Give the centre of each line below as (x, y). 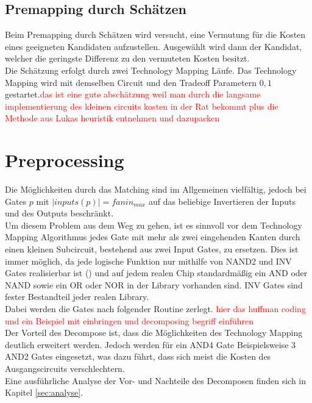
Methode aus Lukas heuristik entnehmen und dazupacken (112, 118)
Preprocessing (65, 160)
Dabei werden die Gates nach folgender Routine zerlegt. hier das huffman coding (155, 309)
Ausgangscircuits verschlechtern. (65, 368)
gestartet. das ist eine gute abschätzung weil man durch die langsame (133, 94)
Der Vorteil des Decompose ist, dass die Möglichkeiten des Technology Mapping (154, 333)
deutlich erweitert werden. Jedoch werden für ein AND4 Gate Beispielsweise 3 (151, 344)
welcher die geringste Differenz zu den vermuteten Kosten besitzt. (127, 58)
